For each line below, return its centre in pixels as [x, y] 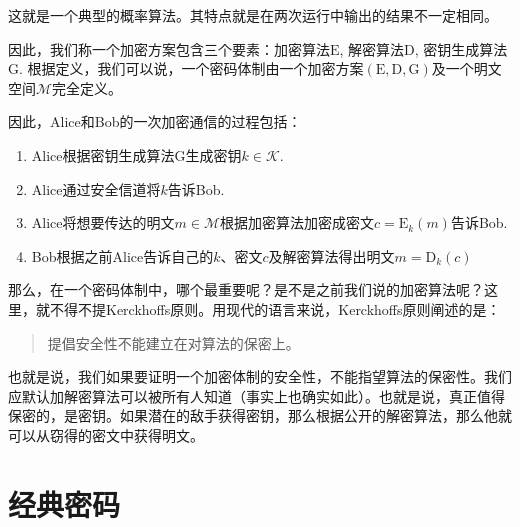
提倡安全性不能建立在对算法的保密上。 [173, 342]
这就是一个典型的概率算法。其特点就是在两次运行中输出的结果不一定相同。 [253, 15]
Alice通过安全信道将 [96, 188]
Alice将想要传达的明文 [103, 222]
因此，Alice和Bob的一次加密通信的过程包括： [155, 121]
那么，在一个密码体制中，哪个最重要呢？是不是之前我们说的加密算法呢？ [246, 289]
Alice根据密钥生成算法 [103, 154]
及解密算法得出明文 [331, 255]
